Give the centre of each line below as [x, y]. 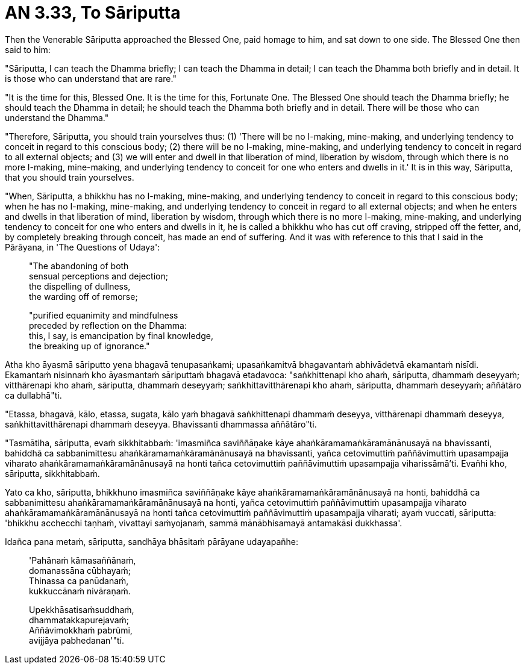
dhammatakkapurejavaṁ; [79, 620]
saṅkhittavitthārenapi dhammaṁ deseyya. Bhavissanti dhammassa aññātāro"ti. [161, 424]
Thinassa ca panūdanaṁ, [79, 580]
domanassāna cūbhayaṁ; [80, 570]
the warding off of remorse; [83, 296]
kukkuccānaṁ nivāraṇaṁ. [80, 591]
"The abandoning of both [79, 266]
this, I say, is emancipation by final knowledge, [121, 335]
